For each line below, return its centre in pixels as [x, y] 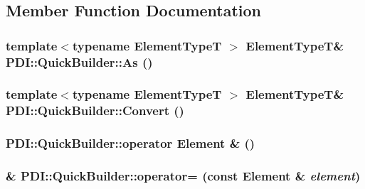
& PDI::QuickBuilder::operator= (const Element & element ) [183, 176]
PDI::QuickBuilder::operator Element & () [131, 143]
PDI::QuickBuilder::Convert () [95, 110]
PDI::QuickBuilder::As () [79, 61]
